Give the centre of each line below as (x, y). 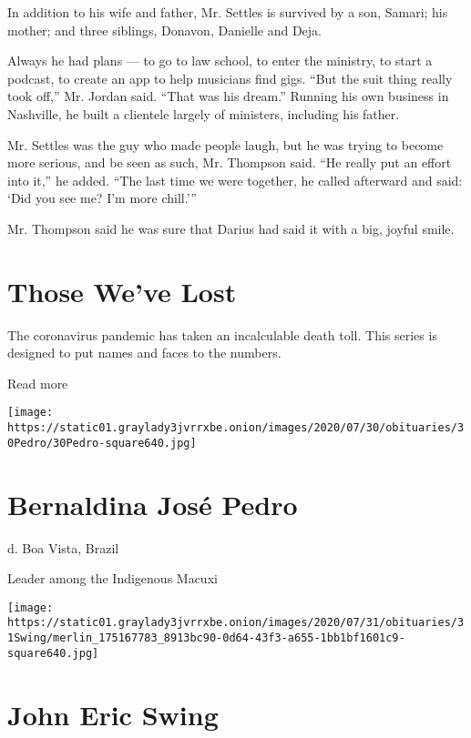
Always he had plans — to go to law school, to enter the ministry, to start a (220, 61)
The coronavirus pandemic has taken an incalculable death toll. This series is (222, 334)
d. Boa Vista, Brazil (63, 547)
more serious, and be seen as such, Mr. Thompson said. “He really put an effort (230, 162)
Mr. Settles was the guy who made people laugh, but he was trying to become (225, 144)
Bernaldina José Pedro (153, 504)
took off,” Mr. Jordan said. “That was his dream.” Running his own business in (228, 96)
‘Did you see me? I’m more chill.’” (102, 198)
